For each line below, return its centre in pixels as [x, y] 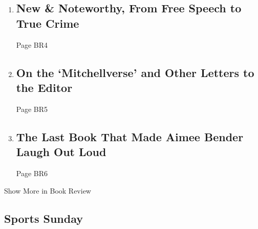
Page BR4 [32, 44]
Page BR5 [32, 109]
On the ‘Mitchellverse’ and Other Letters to [135, 72]
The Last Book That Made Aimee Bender [130, 136]
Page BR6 [32, 173]
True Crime [48, 23]
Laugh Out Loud [61, 152]
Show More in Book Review [48, 190]
